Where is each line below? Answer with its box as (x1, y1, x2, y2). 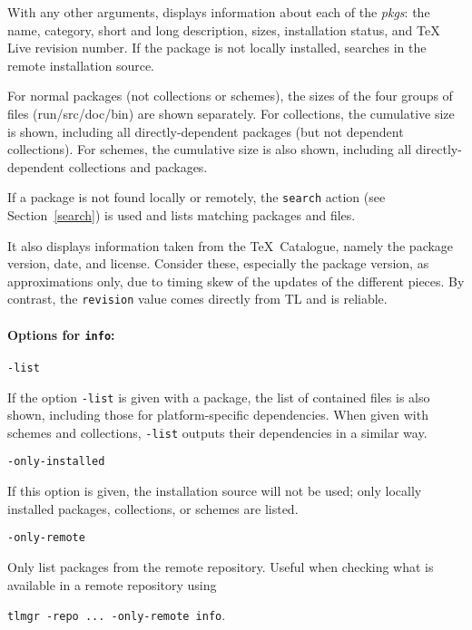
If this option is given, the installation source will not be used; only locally (7, 481, 422, 500)
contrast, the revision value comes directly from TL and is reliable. (7, 289, 388, 308)
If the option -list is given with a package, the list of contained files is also (7, 387, 430, 406)
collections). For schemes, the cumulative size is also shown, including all (7, 140, 412, 159)
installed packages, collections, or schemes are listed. (7, 499, 299, 518)
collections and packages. (68, 157, 208, 176)
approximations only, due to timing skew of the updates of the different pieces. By (7, 271, 465, 290)
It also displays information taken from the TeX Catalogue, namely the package (7, 236, 454, 255)
